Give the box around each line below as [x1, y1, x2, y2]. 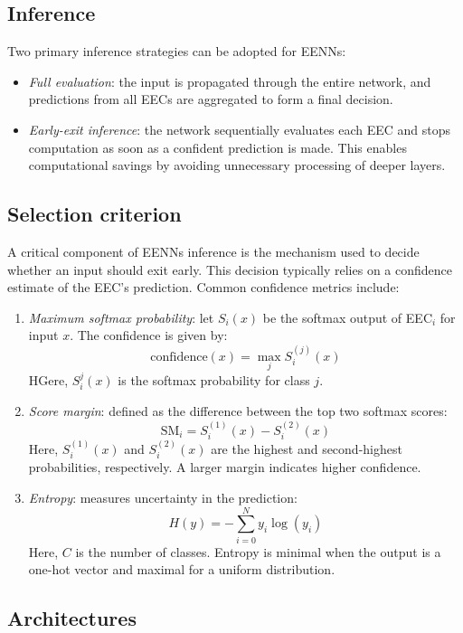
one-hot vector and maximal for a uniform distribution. [28, 560, 335, 579]
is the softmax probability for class [118, 370, 310, 389]
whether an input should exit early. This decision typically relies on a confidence [7, 260, 452, 279]
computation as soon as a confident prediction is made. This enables [28, 137, 407, 156]
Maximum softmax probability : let [28, 307, 214, 326]
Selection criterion [7, 200, 182, 228]
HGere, [28, 370, 69, 389]
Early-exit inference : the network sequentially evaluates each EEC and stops [28, 119, 451, 138]
